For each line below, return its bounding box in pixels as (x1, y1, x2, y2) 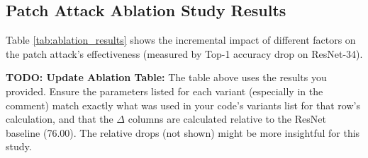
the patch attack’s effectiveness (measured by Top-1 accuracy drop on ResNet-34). (6, 46, 363, 61)
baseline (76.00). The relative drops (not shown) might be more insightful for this (6, 125, 360, 140)
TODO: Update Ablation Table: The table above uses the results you (6, 70, 327, 85)
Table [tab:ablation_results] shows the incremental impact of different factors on (6, 32, 356, 47)
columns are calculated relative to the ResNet (128, 111, 326, 126)
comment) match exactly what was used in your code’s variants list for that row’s (6, 97, 360, 112)
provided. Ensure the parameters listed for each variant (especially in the (6, 83, 323, 98)
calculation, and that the (6, 111, 113, 126)
